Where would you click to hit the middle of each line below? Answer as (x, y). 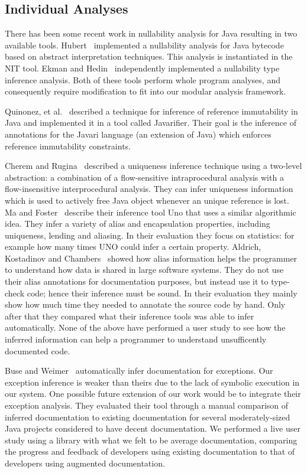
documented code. (38, 350)
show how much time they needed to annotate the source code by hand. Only (145, 304)
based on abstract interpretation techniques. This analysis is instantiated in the (149, 56)
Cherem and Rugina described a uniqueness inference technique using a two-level (153, 166)
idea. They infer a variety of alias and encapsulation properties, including (138, 224)
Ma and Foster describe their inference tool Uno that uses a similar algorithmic (151, 212)
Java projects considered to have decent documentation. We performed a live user (153, 428)
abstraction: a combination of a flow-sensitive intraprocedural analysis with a (144, 177)
